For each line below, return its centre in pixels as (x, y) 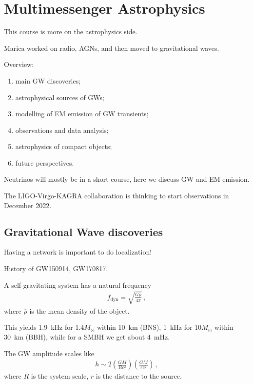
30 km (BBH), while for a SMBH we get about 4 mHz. (87, 337)
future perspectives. (45, 162)
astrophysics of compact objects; (64, 146)
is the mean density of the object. (79, 310)
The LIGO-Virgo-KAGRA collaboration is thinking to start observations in (117, 196)
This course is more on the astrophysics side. (71, 32)
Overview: (19, 64)
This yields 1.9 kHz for (39, 327)
